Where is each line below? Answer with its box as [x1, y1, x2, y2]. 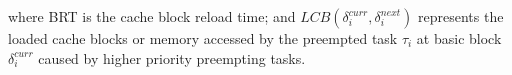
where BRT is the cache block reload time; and [8, 6, 296, 26]
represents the [418, 6, 504, 26]
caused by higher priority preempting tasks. [38, 47, 306, 68]
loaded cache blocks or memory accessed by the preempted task [8, 28, 398, 48]
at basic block [416, 28, 502, 48]
